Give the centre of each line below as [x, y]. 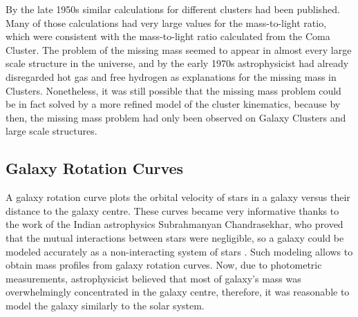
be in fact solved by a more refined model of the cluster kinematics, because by [173, 104]
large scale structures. [51, 131]
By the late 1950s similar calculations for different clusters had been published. [173, 9]
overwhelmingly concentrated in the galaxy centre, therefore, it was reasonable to [178, 292]
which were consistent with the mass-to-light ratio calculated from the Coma [168, 36]
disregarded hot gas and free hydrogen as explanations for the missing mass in [171, 76]
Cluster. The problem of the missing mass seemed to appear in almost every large [179, 49]
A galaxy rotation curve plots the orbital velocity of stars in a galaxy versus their [178, 197]
